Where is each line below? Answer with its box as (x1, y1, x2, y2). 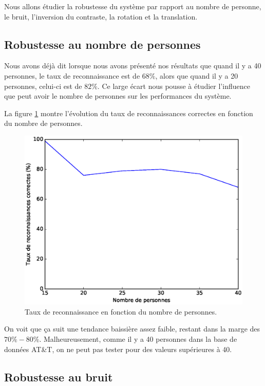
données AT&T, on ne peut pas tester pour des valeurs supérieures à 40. (4, 343, 232, 354)
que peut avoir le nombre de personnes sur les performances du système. (4, 90, 232, 101)
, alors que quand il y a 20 (155, 70, 238, 81)
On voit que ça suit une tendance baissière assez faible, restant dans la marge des (4, 323, 260, 334)
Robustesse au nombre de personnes (4, 36, 201, 52)
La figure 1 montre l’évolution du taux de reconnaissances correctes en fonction (4, 107, 253, 118)
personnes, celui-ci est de (4, 80, 82, 91)
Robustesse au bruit (4, 369, 113, 384)
